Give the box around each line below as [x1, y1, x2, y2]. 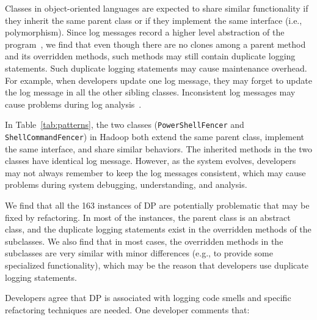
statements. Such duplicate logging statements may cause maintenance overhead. [5, 61, 307, 74]
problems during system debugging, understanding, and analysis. [5, 178, 247, 191]
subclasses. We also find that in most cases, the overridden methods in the [5, 234, 283, 247]
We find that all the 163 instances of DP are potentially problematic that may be [5, 199, 310, 212]
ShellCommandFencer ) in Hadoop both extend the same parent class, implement [5, 130, 305, 143]
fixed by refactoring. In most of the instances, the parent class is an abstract [5, 210, 291, 223]
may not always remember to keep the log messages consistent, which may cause [5, 166, 306, 179]
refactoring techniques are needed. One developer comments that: [5, 303, 250, 316]
